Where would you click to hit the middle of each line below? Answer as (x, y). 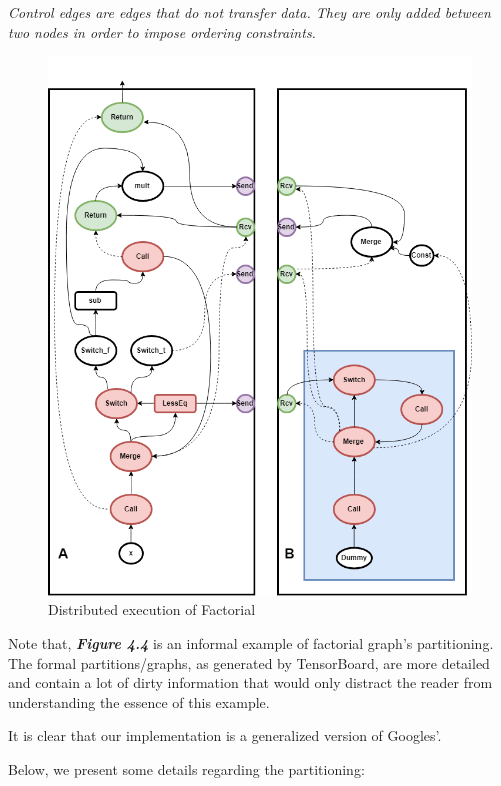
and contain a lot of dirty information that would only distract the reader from (250, 682)
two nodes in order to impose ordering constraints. (162, 31)
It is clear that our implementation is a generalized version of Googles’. (225, 735)
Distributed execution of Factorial (152, 609)
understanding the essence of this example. (139, 701)
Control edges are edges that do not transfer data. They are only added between (249, 12)
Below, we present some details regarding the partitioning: (186, 769)
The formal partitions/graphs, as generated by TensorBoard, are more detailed (249, 662)
